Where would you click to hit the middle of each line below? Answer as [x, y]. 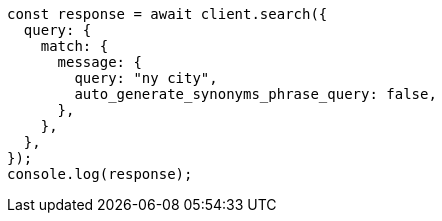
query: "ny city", [146, 78]
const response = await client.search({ [167, 14]
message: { [99, 62]
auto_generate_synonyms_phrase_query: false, [255, 94]
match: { [74, 46]
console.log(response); [100, 174]
